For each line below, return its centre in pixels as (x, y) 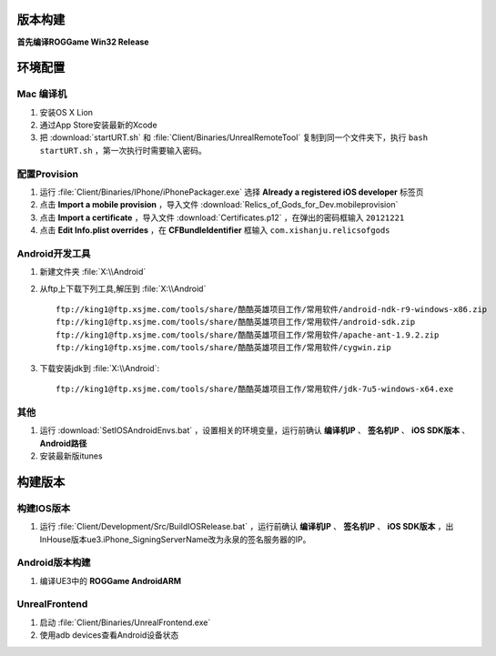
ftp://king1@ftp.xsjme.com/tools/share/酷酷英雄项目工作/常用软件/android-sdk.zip (236, 322)
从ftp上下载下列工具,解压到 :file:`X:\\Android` (123, 288)
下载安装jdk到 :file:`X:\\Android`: (99, 368)
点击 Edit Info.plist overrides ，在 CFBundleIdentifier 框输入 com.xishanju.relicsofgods (215, 230)
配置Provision (48, 174)
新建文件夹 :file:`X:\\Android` (93, 272)
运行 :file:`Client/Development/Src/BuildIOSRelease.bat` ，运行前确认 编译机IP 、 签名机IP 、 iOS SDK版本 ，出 (247, 527)
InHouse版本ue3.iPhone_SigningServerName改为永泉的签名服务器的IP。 (175, 539)
